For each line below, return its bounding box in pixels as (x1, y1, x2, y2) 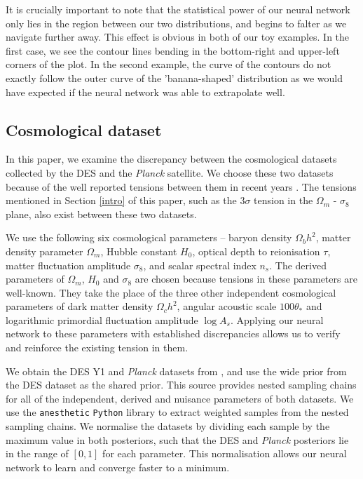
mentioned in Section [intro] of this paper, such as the (6, 193, 237, 208)
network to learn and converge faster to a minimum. (6, 459, 230, 474)
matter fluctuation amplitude (6, 257, 131, 272)
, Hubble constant (100, 243, 177, 258)
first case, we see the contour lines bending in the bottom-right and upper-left (6, 43, 340, 58)
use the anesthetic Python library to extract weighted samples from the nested (6, 405, 349, 419)
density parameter (6, 243, 83, 258)
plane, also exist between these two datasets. (6, 206, 197, 221)
